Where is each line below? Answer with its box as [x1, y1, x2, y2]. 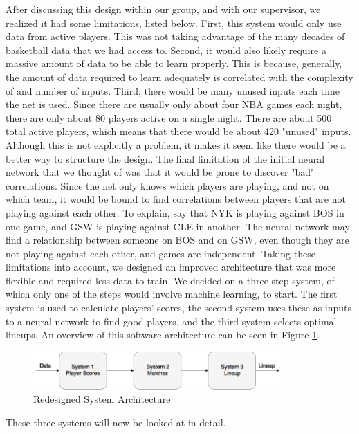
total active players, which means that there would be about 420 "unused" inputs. [6, 124, 351, 138]
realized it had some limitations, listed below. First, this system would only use [6, 15, 342, 30]
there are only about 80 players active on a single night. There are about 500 [6, 110, 332, 125]
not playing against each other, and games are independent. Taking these [6, 246, 315, 260]
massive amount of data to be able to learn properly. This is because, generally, [6, 56, 342, 71]
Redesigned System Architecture [33, 392, 171, 406]
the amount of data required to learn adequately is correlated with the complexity [6, 69, 353, 84]
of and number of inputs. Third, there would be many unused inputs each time [6, 83, 340, 98]
